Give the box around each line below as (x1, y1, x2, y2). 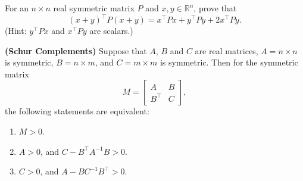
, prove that (193, 2, 237, 14)
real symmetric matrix (53, 2, 135, 14)
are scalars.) (89, 24, 133, 37)
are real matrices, (195, 44, 258, 57)
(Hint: (5, 24, 27, 37)
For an (5, 2, 29, 14)
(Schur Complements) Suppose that (5, 44, 147, 57)
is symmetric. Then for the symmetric (160, 56, 298, 68)
